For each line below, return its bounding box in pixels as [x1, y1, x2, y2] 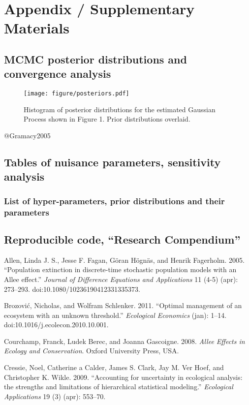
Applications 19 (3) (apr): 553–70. [4, 391, 106, 401]
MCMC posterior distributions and [4, 51, 187, 66]
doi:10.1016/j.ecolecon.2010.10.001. [4, 319, 109, 330]
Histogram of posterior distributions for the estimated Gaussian [24, 104, 216, 114]
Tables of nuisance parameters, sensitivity [4, 154, 221, 169]
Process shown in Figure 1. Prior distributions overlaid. [24, 114, 190, 124]
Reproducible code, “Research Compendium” [4, 231, 241, 247]
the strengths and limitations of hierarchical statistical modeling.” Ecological [4, 381, 233, 392]
